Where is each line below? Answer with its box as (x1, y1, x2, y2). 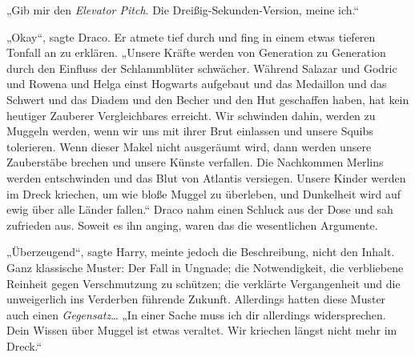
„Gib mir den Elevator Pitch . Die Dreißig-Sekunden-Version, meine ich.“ (6, 2, 360, 18)
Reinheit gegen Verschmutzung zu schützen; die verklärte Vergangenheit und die (6, 275, 401, 291)
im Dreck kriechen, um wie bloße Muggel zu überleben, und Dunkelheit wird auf (6, 185, 401, 202)
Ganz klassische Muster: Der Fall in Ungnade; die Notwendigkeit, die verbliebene (6, 259, 404, 275)
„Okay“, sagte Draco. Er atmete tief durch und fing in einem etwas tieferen (6, 28, 376, 45)
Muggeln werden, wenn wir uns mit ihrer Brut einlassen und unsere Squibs (6, 122, 373, 139)
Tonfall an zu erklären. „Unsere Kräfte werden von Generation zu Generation (6, 44, 386, 61)
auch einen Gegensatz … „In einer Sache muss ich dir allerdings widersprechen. (6, 306, 386, 323)
